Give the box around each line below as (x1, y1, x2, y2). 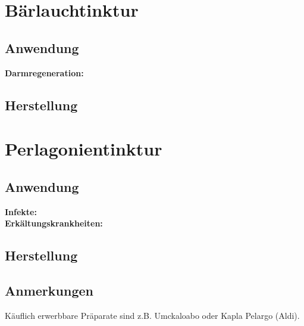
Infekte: (5, 205, 37, 218)
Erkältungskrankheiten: (5, 217, 103, 229)
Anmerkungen (5, 281, 93, 299)
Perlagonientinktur (5, 136, 162, 161)
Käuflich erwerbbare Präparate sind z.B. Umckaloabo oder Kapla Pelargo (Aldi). (5, 309, 300, 321)
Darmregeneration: (5, 66, 84, 79)
